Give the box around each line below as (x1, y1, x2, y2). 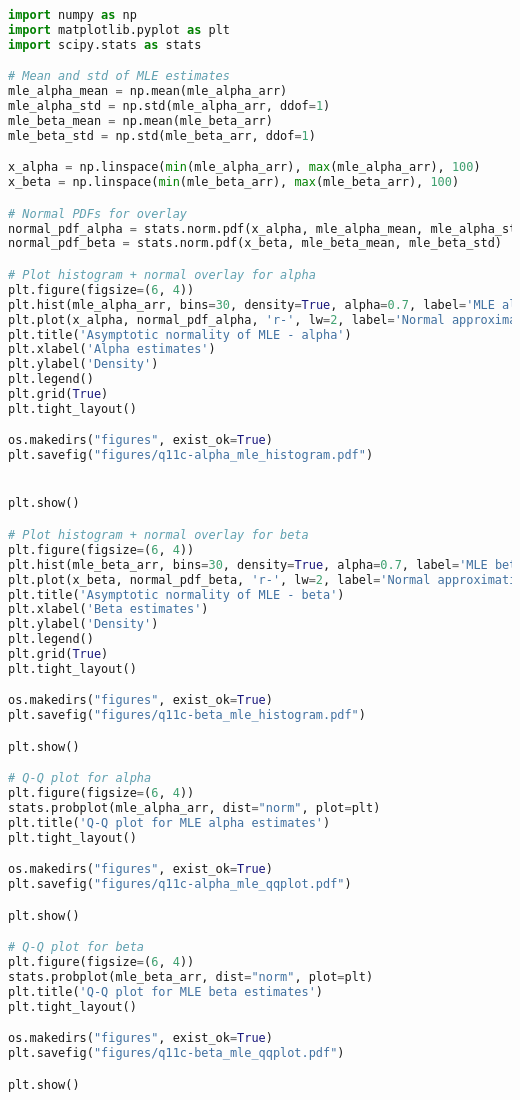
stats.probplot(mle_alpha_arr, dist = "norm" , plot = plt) (8, 801, 381, 816)
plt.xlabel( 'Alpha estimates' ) (8, 342, 216, 357)
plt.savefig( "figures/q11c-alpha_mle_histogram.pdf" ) (8, 448, 374, 463)
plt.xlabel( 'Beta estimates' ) (8, 602, 209, 617)
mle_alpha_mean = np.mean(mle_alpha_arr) (8, 84, 288, 99)
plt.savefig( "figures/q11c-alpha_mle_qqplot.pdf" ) (8, 877, 352, 892)
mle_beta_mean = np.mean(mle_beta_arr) (8, 113, 273, 128)
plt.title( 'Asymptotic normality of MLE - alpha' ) (8, 327, 352, 342)
